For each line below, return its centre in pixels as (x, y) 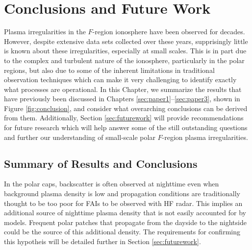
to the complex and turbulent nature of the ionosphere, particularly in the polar (124, 60)
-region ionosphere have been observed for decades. (169, 32)
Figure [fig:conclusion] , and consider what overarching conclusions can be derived (126, 108)
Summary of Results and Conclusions (101, 163)
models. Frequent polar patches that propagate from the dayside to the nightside (125, 222)
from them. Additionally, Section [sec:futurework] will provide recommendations (124, 118)
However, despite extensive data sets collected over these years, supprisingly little (126, 41)
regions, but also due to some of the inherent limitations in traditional (109, 70)
